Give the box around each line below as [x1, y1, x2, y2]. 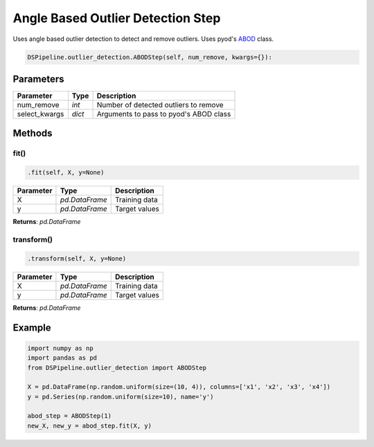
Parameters [12, 73, 64, 85]
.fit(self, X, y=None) [27, 168, 105, 177]
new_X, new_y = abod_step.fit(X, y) [27, 421, 152, 430]
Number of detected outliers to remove [96, 100, 224, 110]
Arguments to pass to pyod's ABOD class [96, 109, 231, 119]
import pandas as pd [27, 354, 97, 362]
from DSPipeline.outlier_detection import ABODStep [27, 364, 207, 371]
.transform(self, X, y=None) [27, 254, 127, 263]
